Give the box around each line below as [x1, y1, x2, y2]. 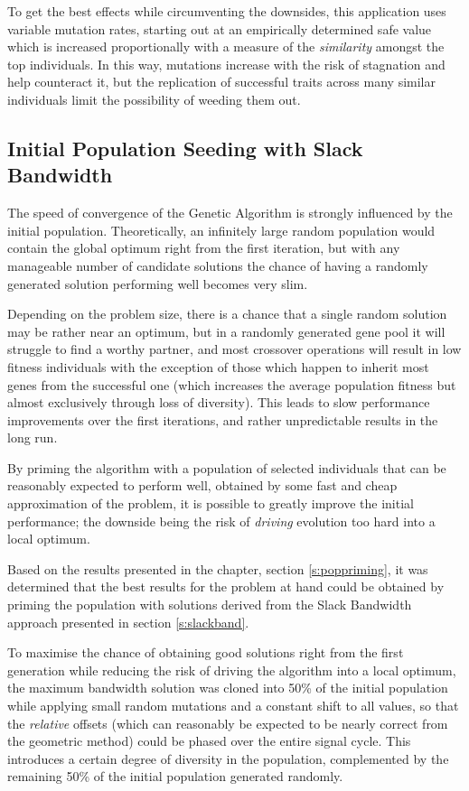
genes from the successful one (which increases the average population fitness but [7, 375, 456, 394]
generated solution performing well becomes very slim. [7, 274, 308, 293]
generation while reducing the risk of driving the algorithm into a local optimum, [7, 660, 456, 679]
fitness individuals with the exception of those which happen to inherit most [7, 357, 429, 376]
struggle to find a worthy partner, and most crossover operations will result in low [7, 340, 462, 358]
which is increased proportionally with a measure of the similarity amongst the [7, 37, 445, 56]
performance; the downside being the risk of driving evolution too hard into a [7, 511, 436, 530]
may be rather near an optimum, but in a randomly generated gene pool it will [7, 321, 446, 340]
